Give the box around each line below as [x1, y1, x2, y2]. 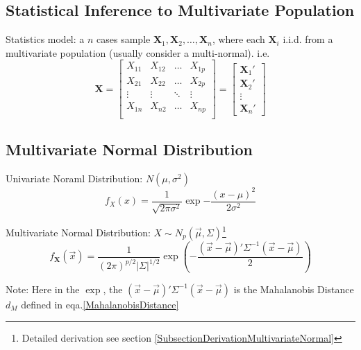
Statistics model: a [6, 32, 85, 46]
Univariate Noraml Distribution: [6, 171, 143, 186]
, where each [212, 32, 265, 46]
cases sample [96, 32, 151, 46]
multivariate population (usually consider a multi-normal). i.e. [6, 45, 270, 60]
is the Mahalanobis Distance [233, 281, 354, 296]
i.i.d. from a [283, 32, 333, 46]
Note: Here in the [6, 281, 80, 296]
